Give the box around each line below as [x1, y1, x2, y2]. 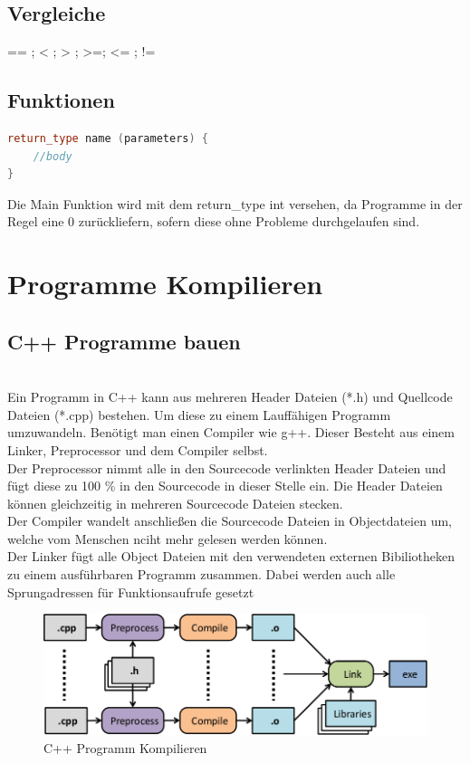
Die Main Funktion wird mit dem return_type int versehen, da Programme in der [7, 194, 463, 213]
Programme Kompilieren [7, 265, 323, 302]
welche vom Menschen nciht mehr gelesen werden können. [7, 529, 328, 548]
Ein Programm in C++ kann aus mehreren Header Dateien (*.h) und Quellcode [7, 387, 453, 406]
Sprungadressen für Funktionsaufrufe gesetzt [7, 582, 254, 601]
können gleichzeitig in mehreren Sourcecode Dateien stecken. [7, 493, 343, 512]
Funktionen [7, 86, 115, 114]
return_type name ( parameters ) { [7, 132, 208, 145]
